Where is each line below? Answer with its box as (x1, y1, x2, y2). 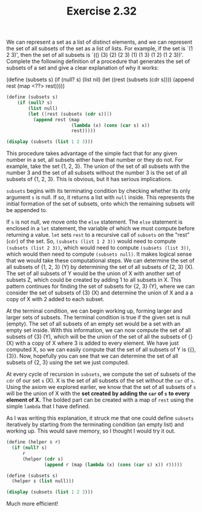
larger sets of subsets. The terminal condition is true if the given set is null (6, 314, 191, 321)
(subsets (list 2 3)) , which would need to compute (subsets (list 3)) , (6, 244, 191, 251)
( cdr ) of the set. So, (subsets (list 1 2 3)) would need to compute (6, 238, 177, 245)
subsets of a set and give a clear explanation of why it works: (6, 64, 159, 71)
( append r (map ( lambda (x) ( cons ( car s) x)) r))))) (44, 462, 183, 468)
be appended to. (6, 207, 48, 214)
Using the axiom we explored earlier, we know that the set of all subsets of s (6, 384, 197, 391)
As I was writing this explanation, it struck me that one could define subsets (6, 414, 194, 422)
